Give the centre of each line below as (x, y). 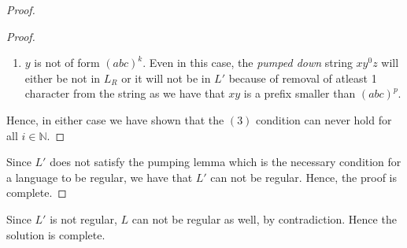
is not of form (67, 63)
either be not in (63, 78)
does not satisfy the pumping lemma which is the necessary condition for (226, 162)
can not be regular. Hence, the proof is (304, 177)
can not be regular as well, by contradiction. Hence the (264, 218)
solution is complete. (56, 234)
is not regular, (83, 218)
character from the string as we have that (125, 93)
